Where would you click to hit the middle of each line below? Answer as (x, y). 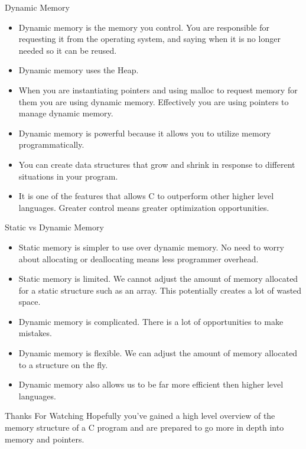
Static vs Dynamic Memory (54, 227)
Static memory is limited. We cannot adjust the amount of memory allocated (158, 279)
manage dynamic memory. (66, 113)
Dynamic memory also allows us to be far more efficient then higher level (151, 384)
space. (30, 302)
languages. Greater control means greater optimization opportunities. (144, 207)
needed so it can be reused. (68, 50)
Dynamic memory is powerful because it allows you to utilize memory (145, 133)
